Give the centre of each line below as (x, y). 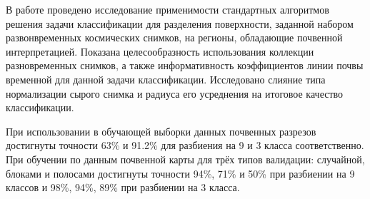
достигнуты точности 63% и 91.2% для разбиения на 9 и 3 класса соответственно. (185, 145)
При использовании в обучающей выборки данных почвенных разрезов (161, 131)
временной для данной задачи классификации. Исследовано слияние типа (166, 79)
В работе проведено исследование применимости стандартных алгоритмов (167, 9)
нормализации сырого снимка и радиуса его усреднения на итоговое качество (175, 93)
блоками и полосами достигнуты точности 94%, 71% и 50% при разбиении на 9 (180, 173)
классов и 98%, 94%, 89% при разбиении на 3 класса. (123, 187)
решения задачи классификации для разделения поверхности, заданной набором (180, 23)
